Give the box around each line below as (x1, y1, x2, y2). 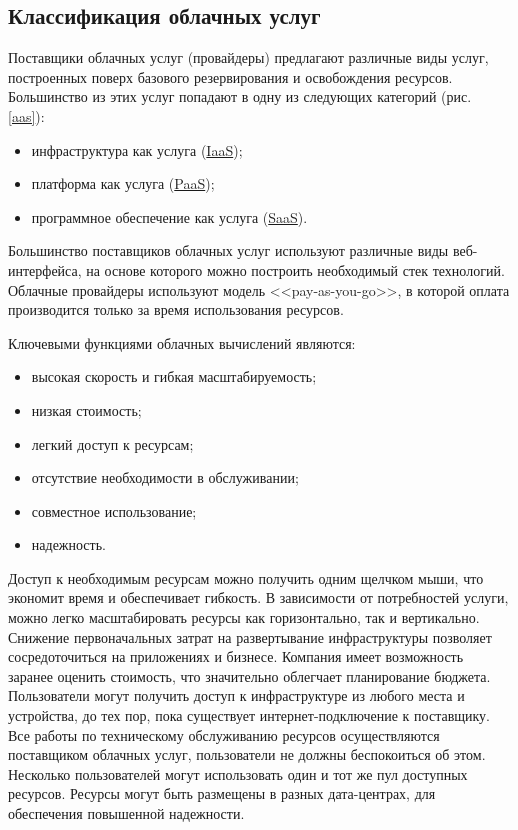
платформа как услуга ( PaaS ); (31, 173, 215, 194)
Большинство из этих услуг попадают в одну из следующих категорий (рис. (8, 86, 472, 107)
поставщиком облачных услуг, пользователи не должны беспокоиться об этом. (8, 744, 486, 765)
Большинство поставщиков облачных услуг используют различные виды (8, 240, 449, 261)
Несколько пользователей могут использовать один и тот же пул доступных (8, 763, 468, 784)
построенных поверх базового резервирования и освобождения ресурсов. (8, 66, 453, 87)
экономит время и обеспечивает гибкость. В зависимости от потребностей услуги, (8, 587, 509, 608)
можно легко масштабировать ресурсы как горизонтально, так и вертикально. (8, 607, 480, 628)
